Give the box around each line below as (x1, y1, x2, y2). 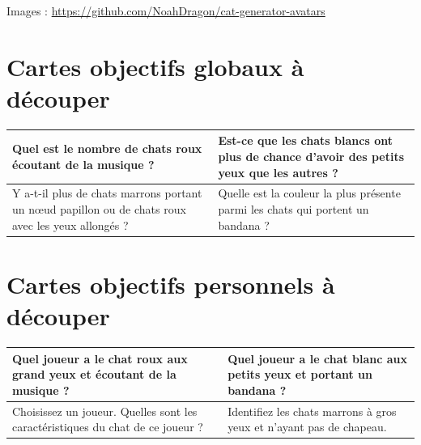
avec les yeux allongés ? (12, 216, 129, 233)
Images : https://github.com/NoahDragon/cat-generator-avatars (6, 2, 325, 19)
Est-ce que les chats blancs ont (218, 132, 393, 149)
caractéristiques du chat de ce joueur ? (12, 418, 203, 435)
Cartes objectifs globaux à (6, 49, 304, 83)
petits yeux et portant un (228, 366, 373, 383)
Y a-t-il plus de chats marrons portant (12, 184, 202, 201)
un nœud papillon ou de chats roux (12, 201, 186, 218)
